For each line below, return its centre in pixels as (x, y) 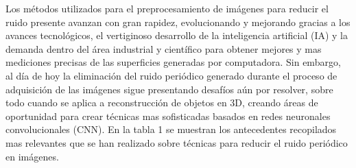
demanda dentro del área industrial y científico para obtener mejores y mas (164, 48)
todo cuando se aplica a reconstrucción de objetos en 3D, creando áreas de (162, 103)
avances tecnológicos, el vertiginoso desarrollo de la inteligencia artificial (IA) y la (177, 35)
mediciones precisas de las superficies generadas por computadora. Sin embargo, (173, 62)
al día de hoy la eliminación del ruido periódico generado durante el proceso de (171, 75)
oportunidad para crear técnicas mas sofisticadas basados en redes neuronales (168, 116)
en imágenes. (32, 156)
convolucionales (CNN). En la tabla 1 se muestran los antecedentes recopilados (171, 129)
